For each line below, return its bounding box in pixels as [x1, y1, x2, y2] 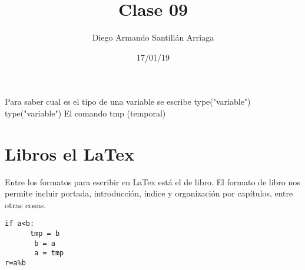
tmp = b [29, 229, 60, 238]
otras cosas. [5, 198, 47, 211]
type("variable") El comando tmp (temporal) [5, 106, 166, 119]
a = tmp [34, 249, 64, 258]
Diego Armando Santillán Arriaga [92, 31, 214, 44]
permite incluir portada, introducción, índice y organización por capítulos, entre [5, 187, 293, 199]
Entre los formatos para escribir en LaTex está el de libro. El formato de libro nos [5, 175, 300, 188]
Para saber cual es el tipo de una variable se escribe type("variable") [5, 95, 251, 108]
